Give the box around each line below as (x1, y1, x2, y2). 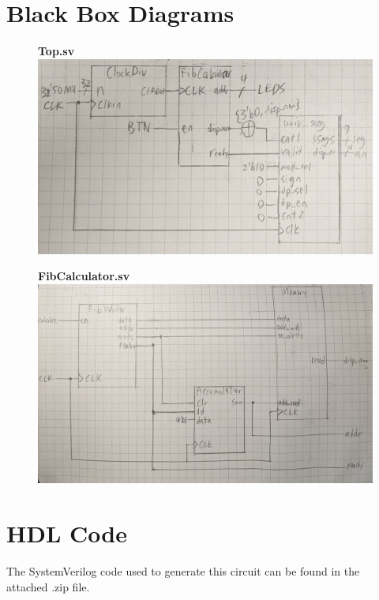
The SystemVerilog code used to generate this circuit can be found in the (6, 562, 360, 579)
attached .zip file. (6, 578, 90, 594)
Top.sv (38, 43, 75, 59)
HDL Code (6, 517, 127, 549)
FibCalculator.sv (38, 268, 130, 284)
